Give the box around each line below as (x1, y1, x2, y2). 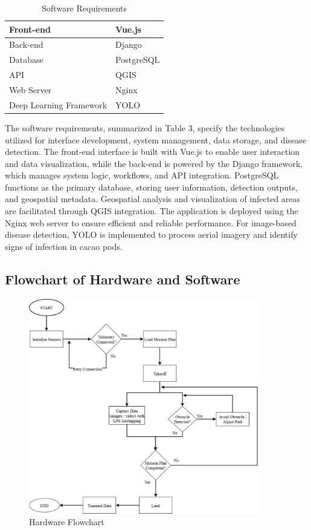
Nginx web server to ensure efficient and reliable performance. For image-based (5, 216, 297, 229)
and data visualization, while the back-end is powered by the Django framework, (5, 157, 303, 169)
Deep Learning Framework (9, 98, 107, 111)
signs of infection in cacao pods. (5, 240, 123, 252)
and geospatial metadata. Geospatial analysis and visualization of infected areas (5, 192, 301, 205)
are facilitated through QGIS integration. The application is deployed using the (5, 204, 298, 217)
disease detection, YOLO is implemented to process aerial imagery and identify (5, 228, 298, 241)
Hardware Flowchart (29, 515, 104, 528)
